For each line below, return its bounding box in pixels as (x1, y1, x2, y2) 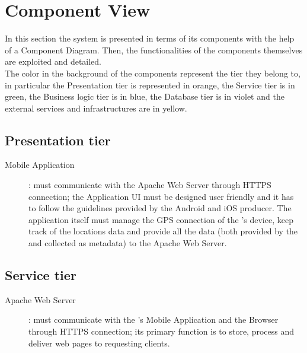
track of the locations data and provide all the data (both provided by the (28, 225, 298, 237)
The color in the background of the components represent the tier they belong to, (5, 66, 300, 79)
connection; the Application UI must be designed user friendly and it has (28, 190, 294, 202)
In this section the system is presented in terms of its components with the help (5, 32, 295, 44)
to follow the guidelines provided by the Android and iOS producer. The (28, 202, 292, 214)
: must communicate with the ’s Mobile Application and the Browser (28, 313, 279, 326)
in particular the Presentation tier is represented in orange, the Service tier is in (5, 78, 295, 91)
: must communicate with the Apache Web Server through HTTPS (28, 179, 271, 191)
